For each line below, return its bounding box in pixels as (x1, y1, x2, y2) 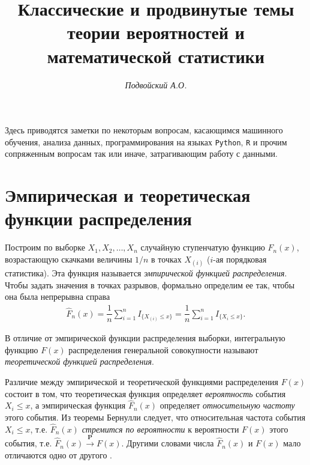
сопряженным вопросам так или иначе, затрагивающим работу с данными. (5, 147, 278, 160)
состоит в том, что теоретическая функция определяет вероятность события (5, 387, 286, 400)
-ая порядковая (213, 253, 267, 266)
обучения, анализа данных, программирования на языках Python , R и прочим (5, 135, 287, 148)
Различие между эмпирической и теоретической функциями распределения (5, 375, 278, 387)
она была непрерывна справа (5, 290, 110, 303)
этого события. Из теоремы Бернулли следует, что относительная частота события (5, 410, 306, 423)
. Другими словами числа (121, 437, 214, 449)
